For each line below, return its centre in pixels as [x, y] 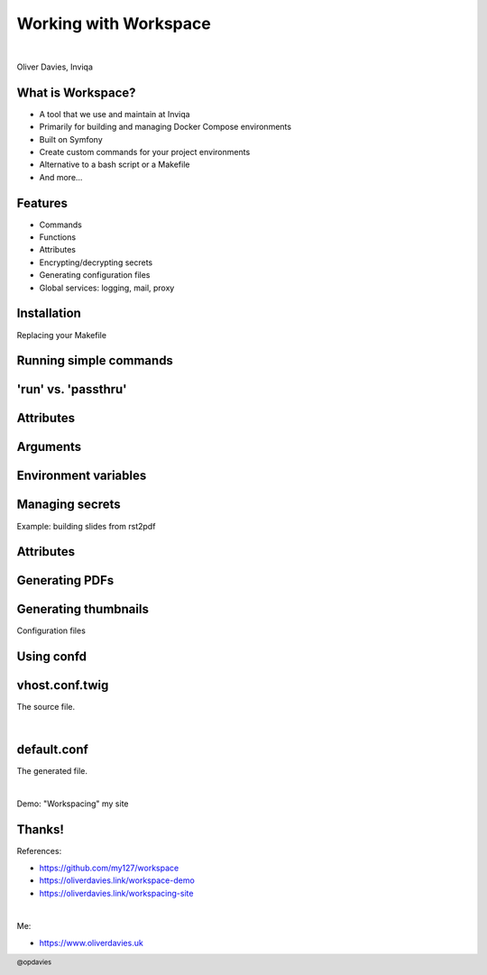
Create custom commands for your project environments [145, 152]
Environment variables [82, 476]
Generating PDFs [65, 580]
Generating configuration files [95, 275]
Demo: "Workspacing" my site [73, 804]
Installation [49, 313]
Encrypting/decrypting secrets [96, 262]
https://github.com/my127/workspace [109, 868]
